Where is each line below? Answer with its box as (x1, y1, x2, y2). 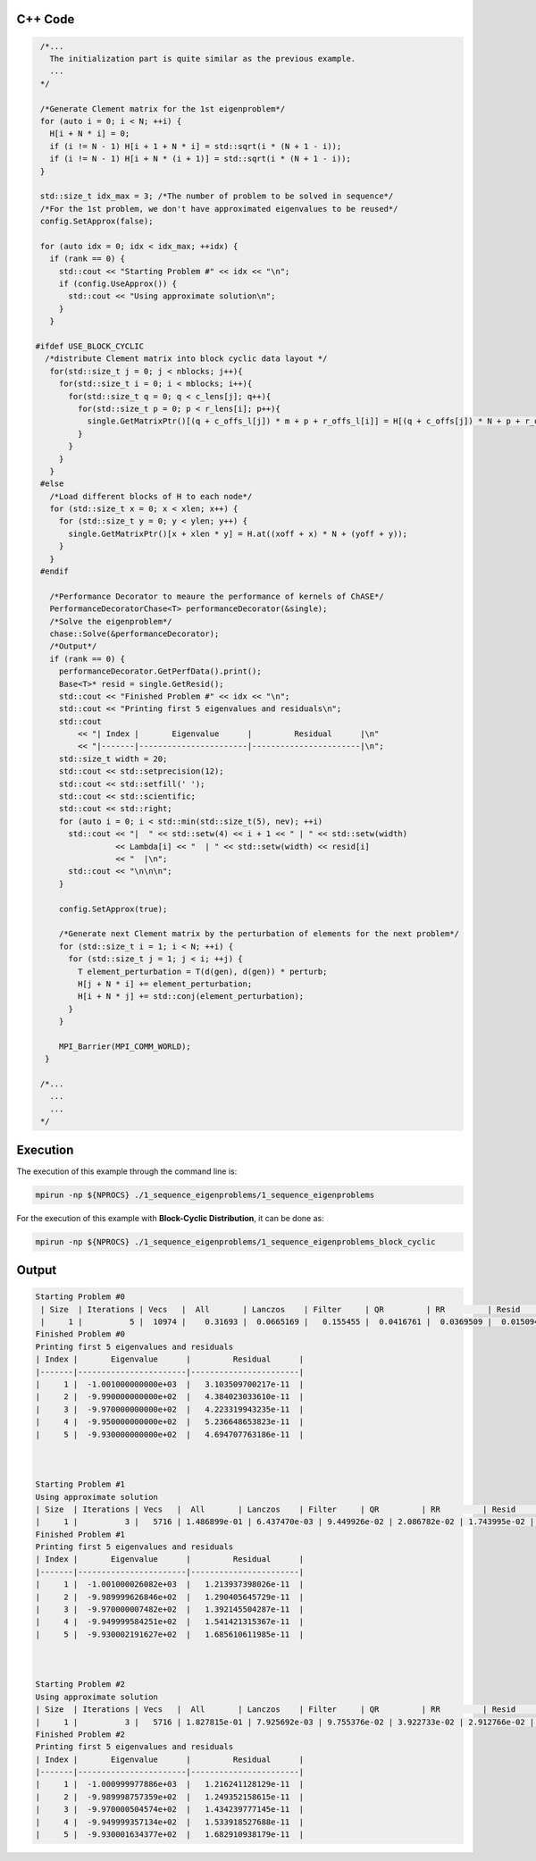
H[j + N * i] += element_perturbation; (77, 978, 253, 989)
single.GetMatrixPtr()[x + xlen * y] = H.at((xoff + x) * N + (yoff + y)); (68, 528, 408, 539)
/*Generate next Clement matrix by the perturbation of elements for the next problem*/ (58, 929, 460, 939)
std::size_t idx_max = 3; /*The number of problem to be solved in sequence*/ (40, 191, 394, 201)
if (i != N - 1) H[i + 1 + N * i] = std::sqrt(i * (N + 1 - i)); (49, 141, 342, 151)
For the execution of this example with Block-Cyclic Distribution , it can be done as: (16, 1212, 325, 1223)
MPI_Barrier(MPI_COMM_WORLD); (58, 1041, 191, 1052)
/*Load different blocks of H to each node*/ (49, 491, 253, 501)
